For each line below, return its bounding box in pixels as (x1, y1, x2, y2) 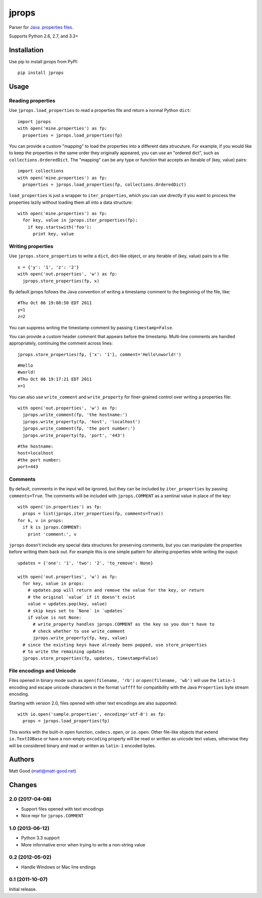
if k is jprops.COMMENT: (22, 524, 82, 530)
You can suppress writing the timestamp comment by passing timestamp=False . (9, 324, 174, 330)
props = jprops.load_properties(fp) (22, 718, 110, 724)
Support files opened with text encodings (21, 806, 104, 812)
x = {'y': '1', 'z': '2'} (17, 264, 80, 270)
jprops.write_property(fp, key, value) (33, 635, 128, 641)
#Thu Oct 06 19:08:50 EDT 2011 (17, 300, 92, 306)
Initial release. (9, 886, 37, 892)
